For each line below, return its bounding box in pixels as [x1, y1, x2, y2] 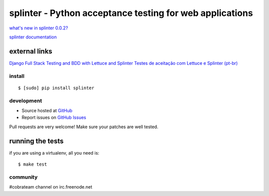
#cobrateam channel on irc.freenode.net [9, 184, 92, 190]
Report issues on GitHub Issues [21, 115, 87, 121]
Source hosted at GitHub [21, 107, 73, 113]
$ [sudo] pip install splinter [18, 85, 95, 91]
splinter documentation [9, 34, 57, 40]
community [9, 174, 38, 181]
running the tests [9, 137, 64, 145]
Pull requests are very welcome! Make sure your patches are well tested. [9, 124, 159, 130]
